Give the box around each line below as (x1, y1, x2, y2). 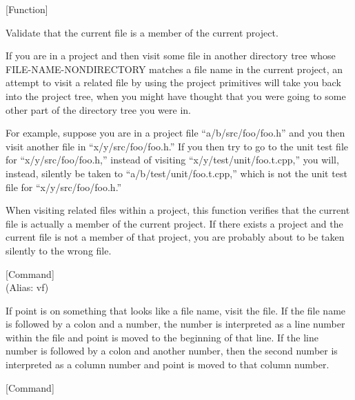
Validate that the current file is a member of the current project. (6, 25, 278, 39)
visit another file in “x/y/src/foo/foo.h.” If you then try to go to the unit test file (6, 139, 348, 153)
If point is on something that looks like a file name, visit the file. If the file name (6, 303, 346, 317)
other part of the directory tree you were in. (6, 102, 191, 117)
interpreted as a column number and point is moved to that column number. (6, 357, 329, 372)
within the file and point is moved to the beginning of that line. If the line (6, 330, 318, 344)
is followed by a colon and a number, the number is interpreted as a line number (6, 317, 345, 331)
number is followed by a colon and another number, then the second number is (6, 343, 338, 358)
